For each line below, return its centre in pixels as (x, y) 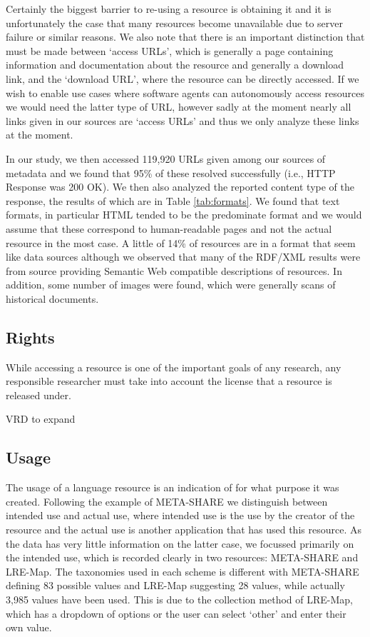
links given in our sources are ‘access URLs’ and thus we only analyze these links (183, 120)
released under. (38, 395)
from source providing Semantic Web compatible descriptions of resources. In (174, 270)
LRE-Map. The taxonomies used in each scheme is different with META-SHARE (183, 571)
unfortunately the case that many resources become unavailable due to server (174, 22)
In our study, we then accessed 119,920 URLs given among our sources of (166, 158)
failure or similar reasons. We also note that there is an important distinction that (185, 37)
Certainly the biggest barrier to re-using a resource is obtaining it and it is (169, 9)
